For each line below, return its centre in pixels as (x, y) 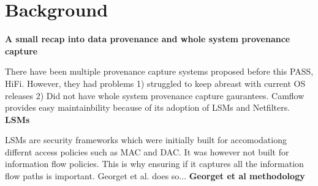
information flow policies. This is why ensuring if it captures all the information (154, 164)
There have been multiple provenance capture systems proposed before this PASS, (159, 71)
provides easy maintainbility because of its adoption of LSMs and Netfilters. (148, 107)
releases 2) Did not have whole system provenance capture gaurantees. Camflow (155, 95)
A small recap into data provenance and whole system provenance (148, 39)
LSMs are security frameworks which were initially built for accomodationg (146, 140)
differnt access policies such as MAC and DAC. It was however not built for (147, 151)
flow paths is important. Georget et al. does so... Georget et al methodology (155, 176)
